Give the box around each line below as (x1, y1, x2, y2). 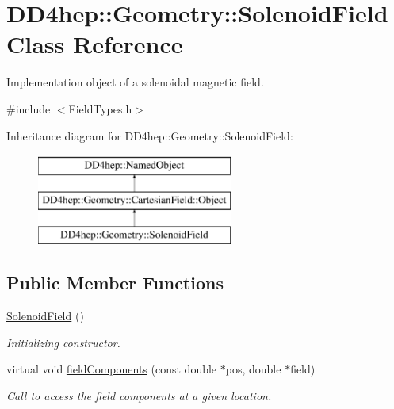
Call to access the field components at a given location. (6, 388, 272, 404)
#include (6, 100, 51, 117)
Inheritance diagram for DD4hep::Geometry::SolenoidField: (6, 127, 293, 143)
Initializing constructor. (6, 334, 120, 350)
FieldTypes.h (68, 100, 132, 117)
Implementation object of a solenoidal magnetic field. (6, 74, 264, 90)
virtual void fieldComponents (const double (6, 361, 217, 377)
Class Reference (6, 28, 183, 60)
